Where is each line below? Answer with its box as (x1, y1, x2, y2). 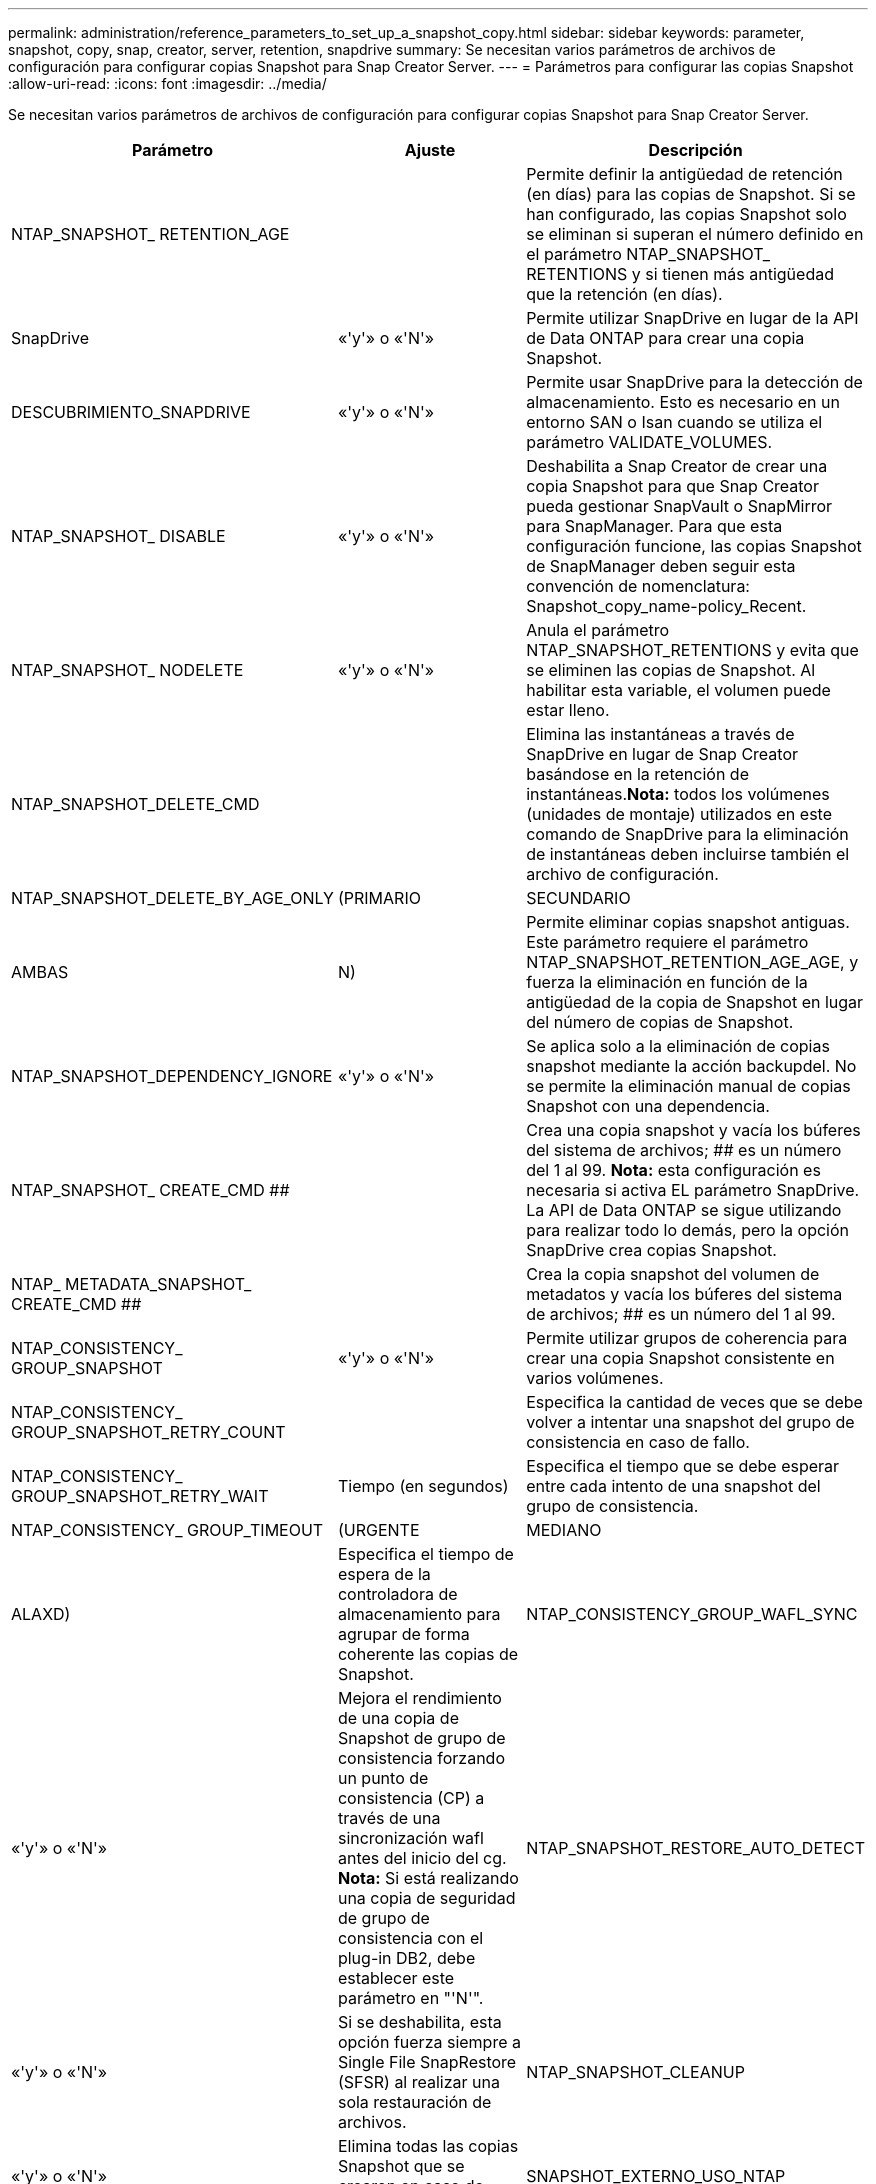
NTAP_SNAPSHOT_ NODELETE (11, 660, 244, 680)
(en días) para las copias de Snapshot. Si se (526, 184, 856, 204)
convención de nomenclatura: (526, 576, 750, 596)
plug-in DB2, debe (337, 1948, 476, 1968)
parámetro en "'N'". (337, 1988, 484, 2008)
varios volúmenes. (526, 1368, 664, 1388)
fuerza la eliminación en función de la (526, 972, 808, 992)
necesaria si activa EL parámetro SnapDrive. (526, 1180, 860, 1200)
